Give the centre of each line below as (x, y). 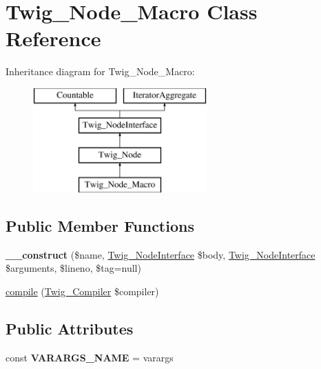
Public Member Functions (100, 226)
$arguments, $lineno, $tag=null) (73, 268)
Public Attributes (70, 329)
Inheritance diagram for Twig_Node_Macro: (100, 71)
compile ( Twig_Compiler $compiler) (82, 291)
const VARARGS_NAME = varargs (90, 357)
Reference (53, 38)
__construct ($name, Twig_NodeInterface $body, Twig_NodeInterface (160, 254)
